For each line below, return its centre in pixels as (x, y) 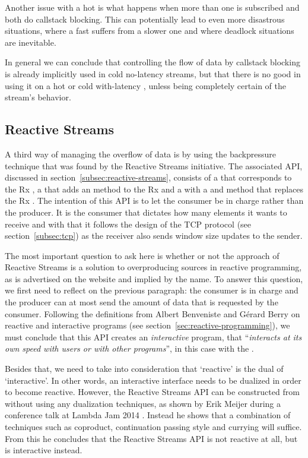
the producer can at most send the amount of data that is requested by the (142, 302)
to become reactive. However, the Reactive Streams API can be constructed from (152, 392)
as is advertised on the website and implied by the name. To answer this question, (154, 278)
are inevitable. (31, 42)
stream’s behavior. (38, 97)
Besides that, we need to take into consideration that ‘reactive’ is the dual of (144, 369)
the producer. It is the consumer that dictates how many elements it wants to (146, 212)
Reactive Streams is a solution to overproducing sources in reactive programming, (153, 267)
